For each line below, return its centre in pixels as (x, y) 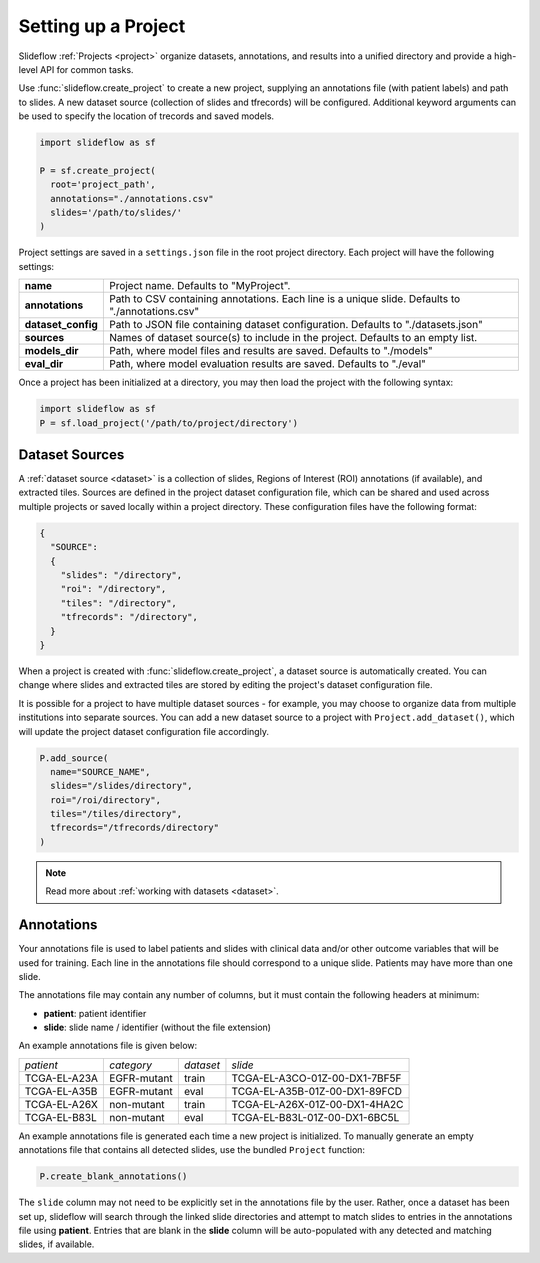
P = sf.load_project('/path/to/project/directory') (169, 423)
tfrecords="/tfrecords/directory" (135, 828)
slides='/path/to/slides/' (116, 213)
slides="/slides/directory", (122, 786)
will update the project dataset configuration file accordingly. (144, 731)
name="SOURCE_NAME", (100, 771)
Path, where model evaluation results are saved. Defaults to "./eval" (267, 364)
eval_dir (44, 364)
